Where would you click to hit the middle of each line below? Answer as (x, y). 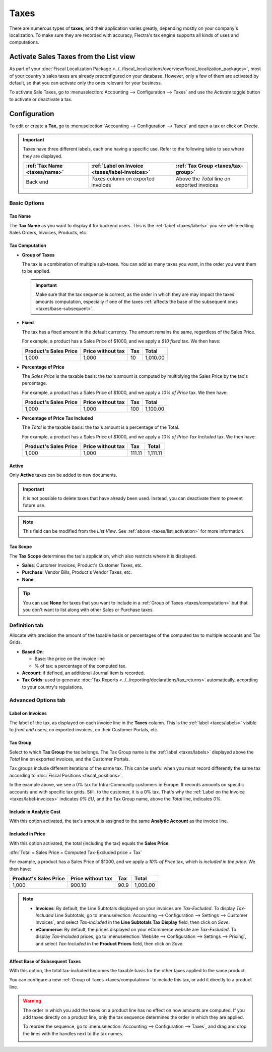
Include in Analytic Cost (35, 812)
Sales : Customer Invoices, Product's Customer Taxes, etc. (82, 565)
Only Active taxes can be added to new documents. (63, 475)
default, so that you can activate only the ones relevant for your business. (86, 83)
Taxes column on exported (123, 179)
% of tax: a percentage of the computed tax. (81, 666)
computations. (24, 42)
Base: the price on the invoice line (70, 659)
